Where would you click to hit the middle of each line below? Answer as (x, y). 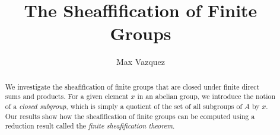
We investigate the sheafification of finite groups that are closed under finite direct (132, 86)
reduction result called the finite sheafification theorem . (90, 126)
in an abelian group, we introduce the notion (206, 96)
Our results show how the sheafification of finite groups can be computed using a (130, 116)
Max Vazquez (141, 62)
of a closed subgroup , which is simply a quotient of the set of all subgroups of (124, 106)
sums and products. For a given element (67, 96)
